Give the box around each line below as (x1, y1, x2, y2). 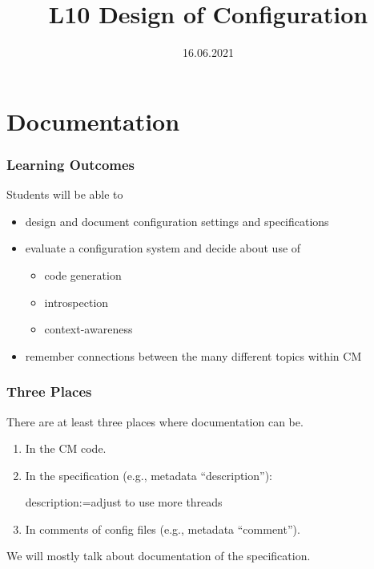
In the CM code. (25, 440, 107, 457)
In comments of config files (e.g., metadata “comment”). (25, 520, 300, 537)
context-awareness (44, 321, 133, 337)
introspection (44, 293, 109, 310)
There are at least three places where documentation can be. (6, 413, 304, 430)
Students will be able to (6, 186, 123, 203)
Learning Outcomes (6, 154, 135, 174)
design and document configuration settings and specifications (25, 212, 329, 229)
